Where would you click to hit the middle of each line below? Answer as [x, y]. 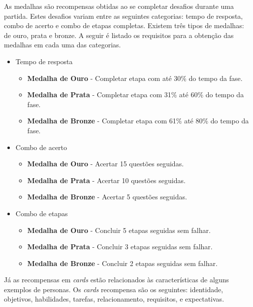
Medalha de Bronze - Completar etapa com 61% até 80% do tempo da [138, 121]
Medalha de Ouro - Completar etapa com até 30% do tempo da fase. [135, 78]
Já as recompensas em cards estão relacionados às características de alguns [116, 280]
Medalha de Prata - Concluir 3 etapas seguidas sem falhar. [120, 247]
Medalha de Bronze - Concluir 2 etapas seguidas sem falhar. [122, 263]
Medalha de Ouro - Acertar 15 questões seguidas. [106, 164]
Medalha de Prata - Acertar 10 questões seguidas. [106, 180]
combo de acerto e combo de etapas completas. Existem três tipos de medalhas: [124, 25]
